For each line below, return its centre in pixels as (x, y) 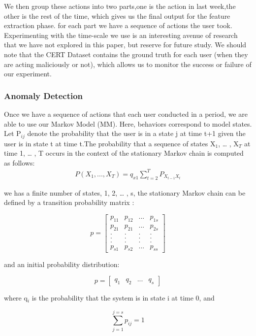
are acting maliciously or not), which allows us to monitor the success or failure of (128, 64)
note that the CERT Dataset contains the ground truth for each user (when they (126, 54)
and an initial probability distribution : (62, 264)
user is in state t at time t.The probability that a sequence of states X (110, 143)
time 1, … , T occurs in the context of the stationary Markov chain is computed (124, 153)
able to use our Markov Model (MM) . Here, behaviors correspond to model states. (128, 123)
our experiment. (28, 74)
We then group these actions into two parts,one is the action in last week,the (120, 6)
